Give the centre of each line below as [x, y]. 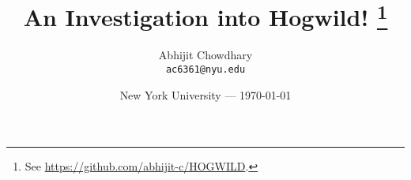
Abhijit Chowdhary [205, 55]
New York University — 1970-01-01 [205, 94]
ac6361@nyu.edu [205, 70]
